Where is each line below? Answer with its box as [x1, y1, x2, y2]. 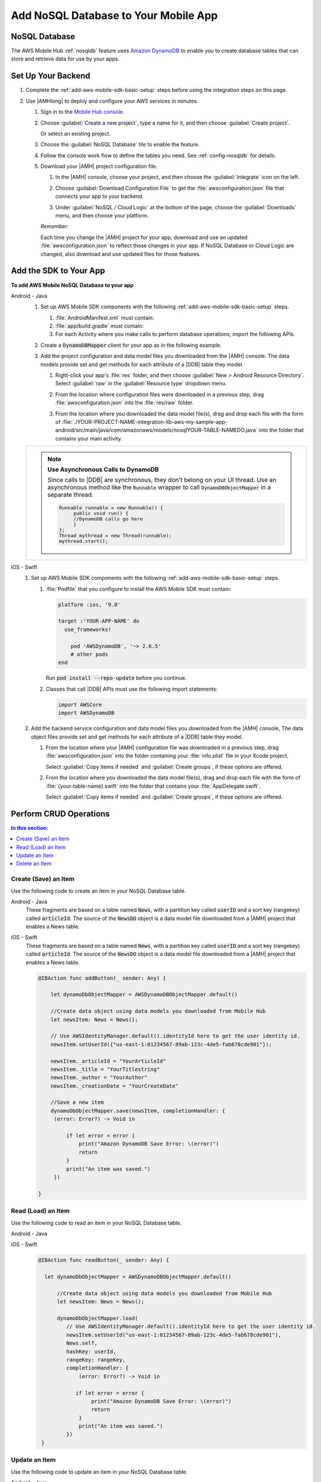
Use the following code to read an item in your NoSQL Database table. [11, 1219, 182, 1227]
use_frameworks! [64, 626, 112, 633]
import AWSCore [58, 701, 102, 708]
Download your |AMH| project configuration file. [40, 163, 158, 170]
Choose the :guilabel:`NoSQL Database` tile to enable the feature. [40, 141, 200, 148]
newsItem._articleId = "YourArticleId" [50, 1058, 167, 1064]
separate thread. [47, 491, 94, 499]
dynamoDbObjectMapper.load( [57, 1315, 138, 1322]
